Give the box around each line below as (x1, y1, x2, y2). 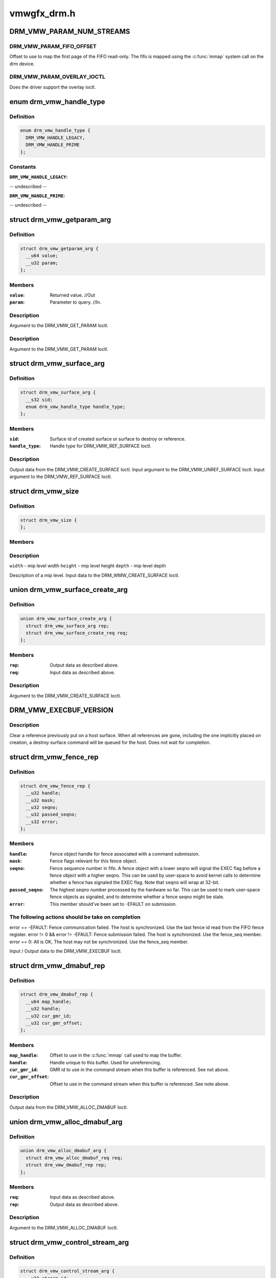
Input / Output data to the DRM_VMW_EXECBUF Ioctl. (9, 948, 122, 954)
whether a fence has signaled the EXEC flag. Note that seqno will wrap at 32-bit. (50, 879, 220, 885)
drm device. (9, 60, 35, 66)
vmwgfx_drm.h (9, 8, 76, 19)
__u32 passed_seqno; (26, 812, 77, 817)
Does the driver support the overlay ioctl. (9, 84, 96, 90)
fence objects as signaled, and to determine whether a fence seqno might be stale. (50, 894, 224, 900)
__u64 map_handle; (26, 998, 72, 1005)
